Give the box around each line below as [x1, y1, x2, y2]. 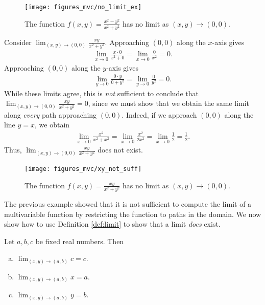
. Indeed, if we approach [122, 109, 197, 120]
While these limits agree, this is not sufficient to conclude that [4, 88, 199, 98]
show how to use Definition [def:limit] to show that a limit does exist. [4, 219, 221, 229]
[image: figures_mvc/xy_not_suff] [25, 165, 142, 173]
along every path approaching [4, 109, 97, 120]
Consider [4, 36, 32, 47]
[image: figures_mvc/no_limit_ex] [25, 4, 142, 11]
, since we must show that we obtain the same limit [88, 98, 250, 108]
